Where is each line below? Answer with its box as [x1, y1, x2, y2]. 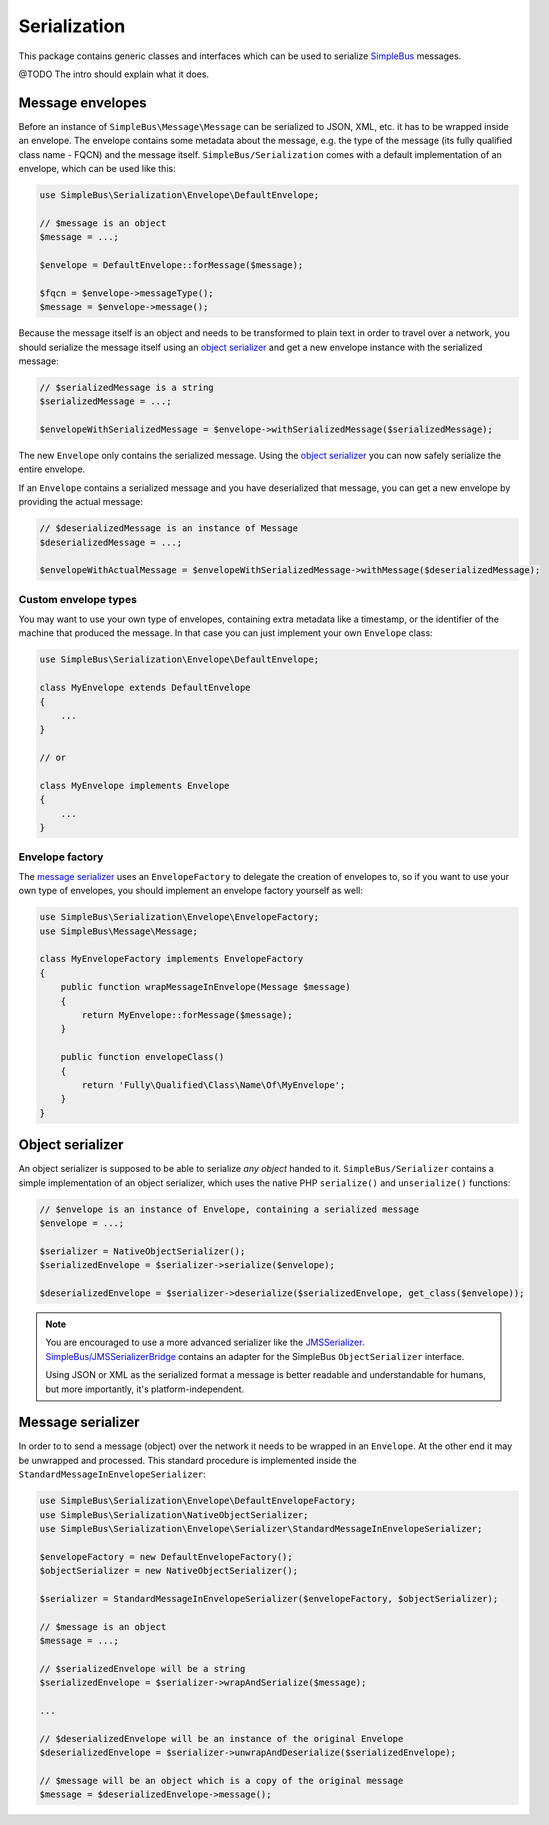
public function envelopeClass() [60, 1051, 225, 1063]
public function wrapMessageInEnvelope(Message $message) [60, 981, 351, 993]
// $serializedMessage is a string [39, 381, 214, 393]
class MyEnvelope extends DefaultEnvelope [39, 682, 251, 694]
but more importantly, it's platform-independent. [45, 1383, 245, 1395]
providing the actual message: [18, 496, 144, 508]
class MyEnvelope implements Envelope [39, 780, 230, 791]
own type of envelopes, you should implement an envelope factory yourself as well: [18, 885, 364, 897]
